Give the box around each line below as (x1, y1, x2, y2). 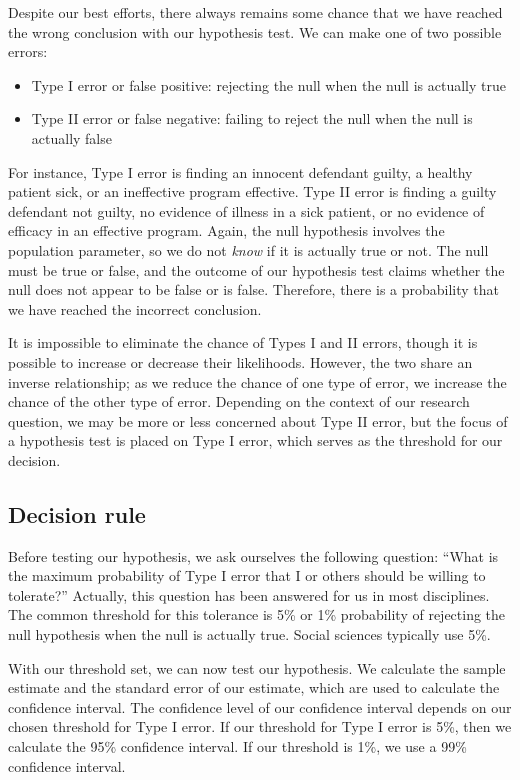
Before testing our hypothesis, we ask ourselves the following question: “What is (8, 545, 499, 566)
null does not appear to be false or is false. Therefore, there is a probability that (8, 279, 500, 300)
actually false (31, 127, 112, 148)
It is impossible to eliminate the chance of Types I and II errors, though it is (8, 332, 478, 353)
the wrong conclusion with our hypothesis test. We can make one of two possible (8, 21, 502, 42)
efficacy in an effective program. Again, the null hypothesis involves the (8, 220, 445, 241)
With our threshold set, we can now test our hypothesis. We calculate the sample (8, 657, 506, 678)
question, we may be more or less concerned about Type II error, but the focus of (8, 410, 508, 431)
